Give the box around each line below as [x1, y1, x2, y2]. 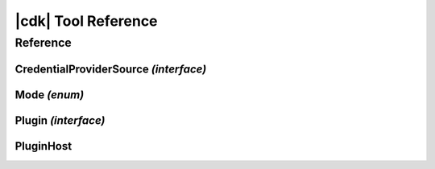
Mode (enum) [14, 88, 85, 101]
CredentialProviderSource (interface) [14, 62, 207, 76]
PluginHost [14, 139, 72, 153]
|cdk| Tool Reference [14, 12, 158, 30]
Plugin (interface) [14, 113, 106, 127]
